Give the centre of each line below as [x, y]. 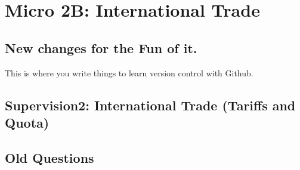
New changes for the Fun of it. [101, 47]
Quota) [27, 122]
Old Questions [50, 157]
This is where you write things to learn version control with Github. [129, 72]
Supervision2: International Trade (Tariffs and [150, 105]
